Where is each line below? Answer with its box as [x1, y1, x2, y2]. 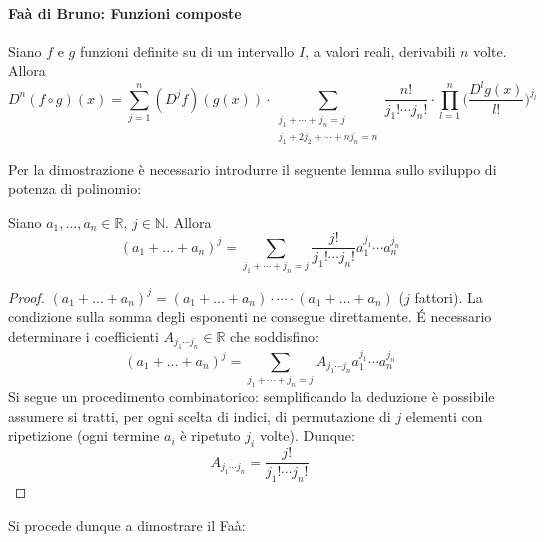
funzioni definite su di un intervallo [79, 40, 295, 61]
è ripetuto [180, 425, 241, 446]
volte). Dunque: [259, 425, 355, 446]
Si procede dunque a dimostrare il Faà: [8, 514, 246, 535]
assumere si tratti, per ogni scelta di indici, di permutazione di [8, 405, 391, 426]
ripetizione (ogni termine [8, 425, 160, 446]
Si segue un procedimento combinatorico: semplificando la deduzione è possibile [8, 386, 495, 407]
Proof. [8, 286, 45, 307]
